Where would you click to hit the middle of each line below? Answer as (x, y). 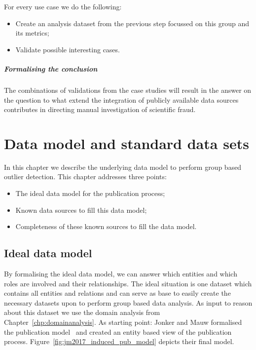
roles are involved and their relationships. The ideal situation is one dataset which (128, 283)
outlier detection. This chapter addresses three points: (85, 176)
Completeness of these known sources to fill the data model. (106, 226)
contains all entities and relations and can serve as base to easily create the (117, 293)
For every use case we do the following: (63, 6)
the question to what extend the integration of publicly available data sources (121, 99)
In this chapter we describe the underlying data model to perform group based (123, 167)
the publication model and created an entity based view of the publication (118, 331)
